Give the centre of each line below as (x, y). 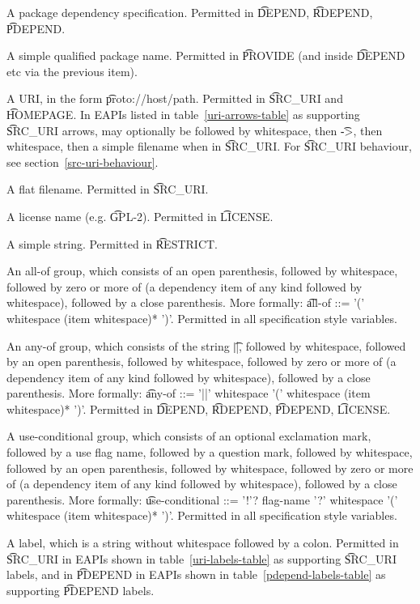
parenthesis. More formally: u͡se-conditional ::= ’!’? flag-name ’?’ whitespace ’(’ (202, 499)
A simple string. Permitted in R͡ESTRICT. (112, 243)
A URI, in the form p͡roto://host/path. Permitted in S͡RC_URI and (175, 98)
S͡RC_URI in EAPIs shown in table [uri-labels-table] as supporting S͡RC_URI (202, 558)
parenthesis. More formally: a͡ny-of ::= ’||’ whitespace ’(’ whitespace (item (189, 393)
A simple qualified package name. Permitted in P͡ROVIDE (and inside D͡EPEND (206, 55)
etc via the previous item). (72, 71)
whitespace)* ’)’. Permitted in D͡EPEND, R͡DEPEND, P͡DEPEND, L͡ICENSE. (199, 408)
